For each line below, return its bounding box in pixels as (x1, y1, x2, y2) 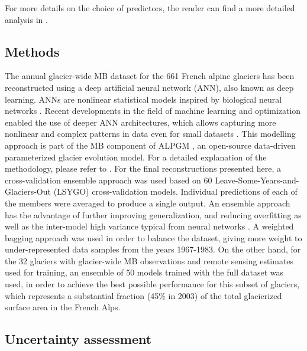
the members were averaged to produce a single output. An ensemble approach (5, 196, 290, 209)
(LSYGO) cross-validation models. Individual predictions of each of (53, 185, 298, 198)
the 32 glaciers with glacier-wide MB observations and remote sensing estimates (5, 254, 294, 267)
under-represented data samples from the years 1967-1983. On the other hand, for (5, 243, 301, 255)
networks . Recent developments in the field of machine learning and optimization (5, 104, 301, 117)
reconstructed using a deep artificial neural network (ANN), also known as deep (5, 81, 294, 93)
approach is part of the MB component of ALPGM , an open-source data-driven (5, 139, 296, 151)
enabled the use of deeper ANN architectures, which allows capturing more (5, 116, 276, 128)
